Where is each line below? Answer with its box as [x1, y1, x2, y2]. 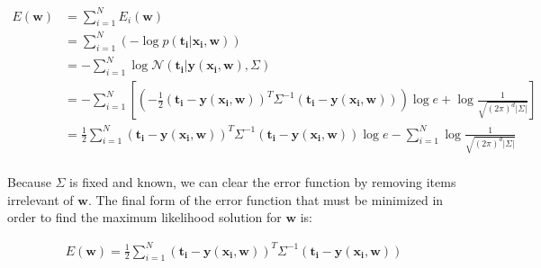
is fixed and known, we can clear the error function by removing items [69, 173, 456, 192]
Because [7, 173, 51, 192]
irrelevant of [7, 190, 74, 209]
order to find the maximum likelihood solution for [7, 208, 282, 227]
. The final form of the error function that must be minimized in [87, 190, 444, 209]
